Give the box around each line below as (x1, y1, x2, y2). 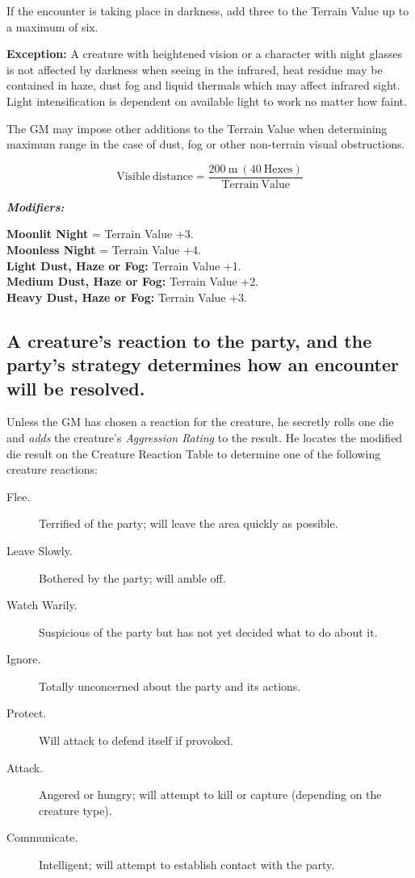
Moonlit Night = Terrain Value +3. (6, 225, 194, 242)
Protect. (6, 704, 47, 721)
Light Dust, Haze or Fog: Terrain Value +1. (6, 257, 241, 274)
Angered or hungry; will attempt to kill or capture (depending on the (39, 786, 382, 803)
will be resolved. (6, 375, 145, 400)
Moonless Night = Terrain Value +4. (6, 241, 201, 257)
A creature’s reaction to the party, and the (6, 328, 372, 353)
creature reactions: (6, 461, 98, 478)
